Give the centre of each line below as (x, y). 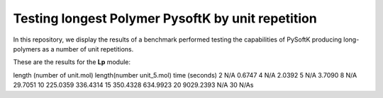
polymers (27, 49)
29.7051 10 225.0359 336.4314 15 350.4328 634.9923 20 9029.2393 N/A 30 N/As (133, 85)
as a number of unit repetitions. (88, 49)
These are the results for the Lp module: (72, 62)
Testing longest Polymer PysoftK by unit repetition (165, 18)
